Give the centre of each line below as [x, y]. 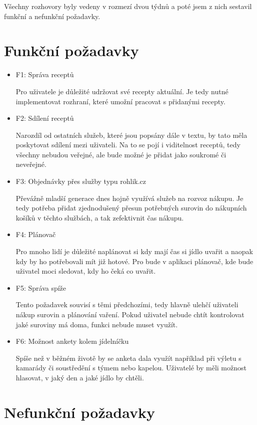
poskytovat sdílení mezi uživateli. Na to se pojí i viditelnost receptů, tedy [128, 145]
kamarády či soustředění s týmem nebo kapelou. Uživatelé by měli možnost [131, 368]
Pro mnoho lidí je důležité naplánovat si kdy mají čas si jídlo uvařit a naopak [134, 251]
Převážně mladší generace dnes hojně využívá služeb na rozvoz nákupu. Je [129, 198]
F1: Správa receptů [45, 74]
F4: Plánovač [36, 234]
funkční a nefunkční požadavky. [52, 16]
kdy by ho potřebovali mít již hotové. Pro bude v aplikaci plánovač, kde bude [134, 261]
